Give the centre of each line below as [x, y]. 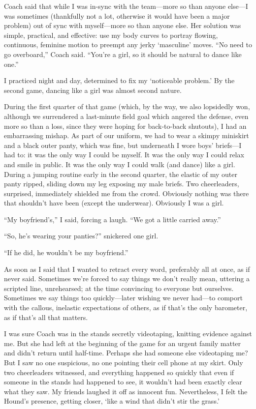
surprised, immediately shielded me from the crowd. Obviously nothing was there [127, 193]
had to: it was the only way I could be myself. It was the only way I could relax [124, 155]
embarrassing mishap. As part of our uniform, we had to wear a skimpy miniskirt [127, 135]
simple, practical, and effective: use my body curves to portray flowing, [111, 35]
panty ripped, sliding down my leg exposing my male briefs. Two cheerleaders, [122, 184]
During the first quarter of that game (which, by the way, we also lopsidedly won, [127, 106]
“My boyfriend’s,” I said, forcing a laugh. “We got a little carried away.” [112, 219]
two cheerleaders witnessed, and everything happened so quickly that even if [119, 372]
